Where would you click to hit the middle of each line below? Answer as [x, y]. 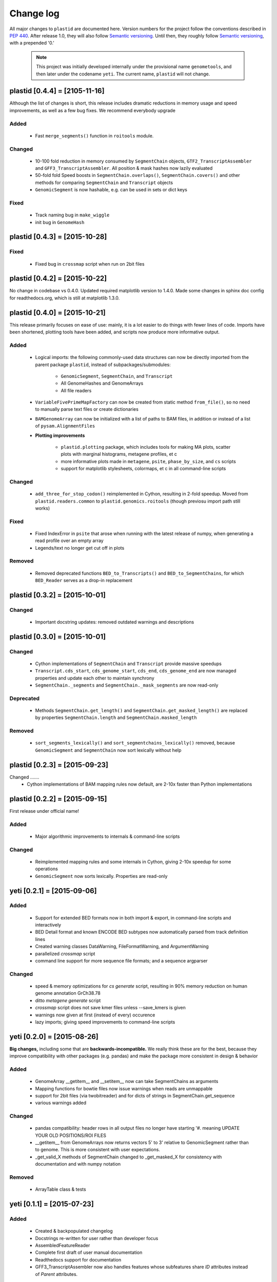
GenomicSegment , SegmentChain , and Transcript [117, 376]
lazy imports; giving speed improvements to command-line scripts [105, 1022]
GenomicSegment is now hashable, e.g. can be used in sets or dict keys [111, 190]
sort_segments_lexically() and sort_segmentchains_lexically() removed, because [135, 743]
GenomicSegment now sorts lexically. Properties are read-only [101, 876]
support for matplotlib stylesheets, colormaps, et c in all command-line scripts [143, 469]
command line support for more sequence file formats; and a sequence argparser [121, 961]
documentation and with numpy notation [78, 1164]
